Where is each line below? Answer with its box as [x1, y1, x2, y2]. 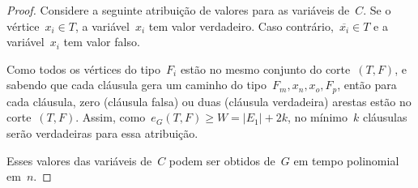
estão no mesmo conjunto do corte [180, 60, 351, 77]
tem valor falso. [63, 33, 140, 50]
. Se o [363, 2, 391, 18]
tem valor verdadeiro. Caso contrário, [148, 17, 334, 34]
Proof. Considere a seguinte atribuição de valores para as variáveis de [6, 2, 350, 18]
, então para [337, 76, 397, 93]
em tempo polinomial [293, 152, 399, 169]
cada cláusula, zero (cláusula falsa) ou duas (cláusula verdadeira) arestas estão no [6, 92, 412, 109]
